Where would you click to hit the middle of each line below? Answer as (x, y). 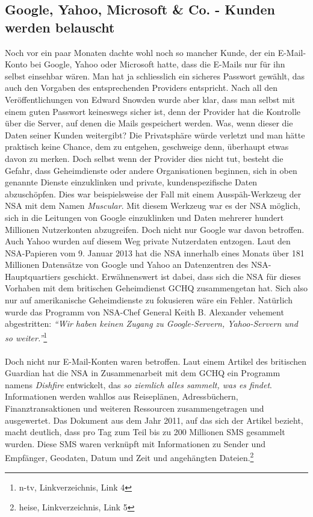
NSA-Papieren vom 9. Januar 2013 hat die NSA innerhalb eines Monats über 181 (155, 252)
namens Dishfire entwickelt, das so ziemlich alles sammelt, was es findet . (138, 384)
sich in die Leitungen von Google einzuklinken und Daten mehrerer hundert (144, 217)
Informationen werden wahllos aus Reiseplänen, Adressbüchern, (122, 396)
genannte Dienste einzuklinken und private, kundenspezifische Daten (131, 182)
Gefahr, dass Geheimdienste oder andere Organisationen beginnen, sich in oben (151, 170)
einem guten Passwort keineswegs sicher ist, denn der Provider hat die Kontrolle (153, 111)
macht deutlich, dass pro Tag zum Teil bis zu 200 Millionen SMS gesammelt (145, 432)
